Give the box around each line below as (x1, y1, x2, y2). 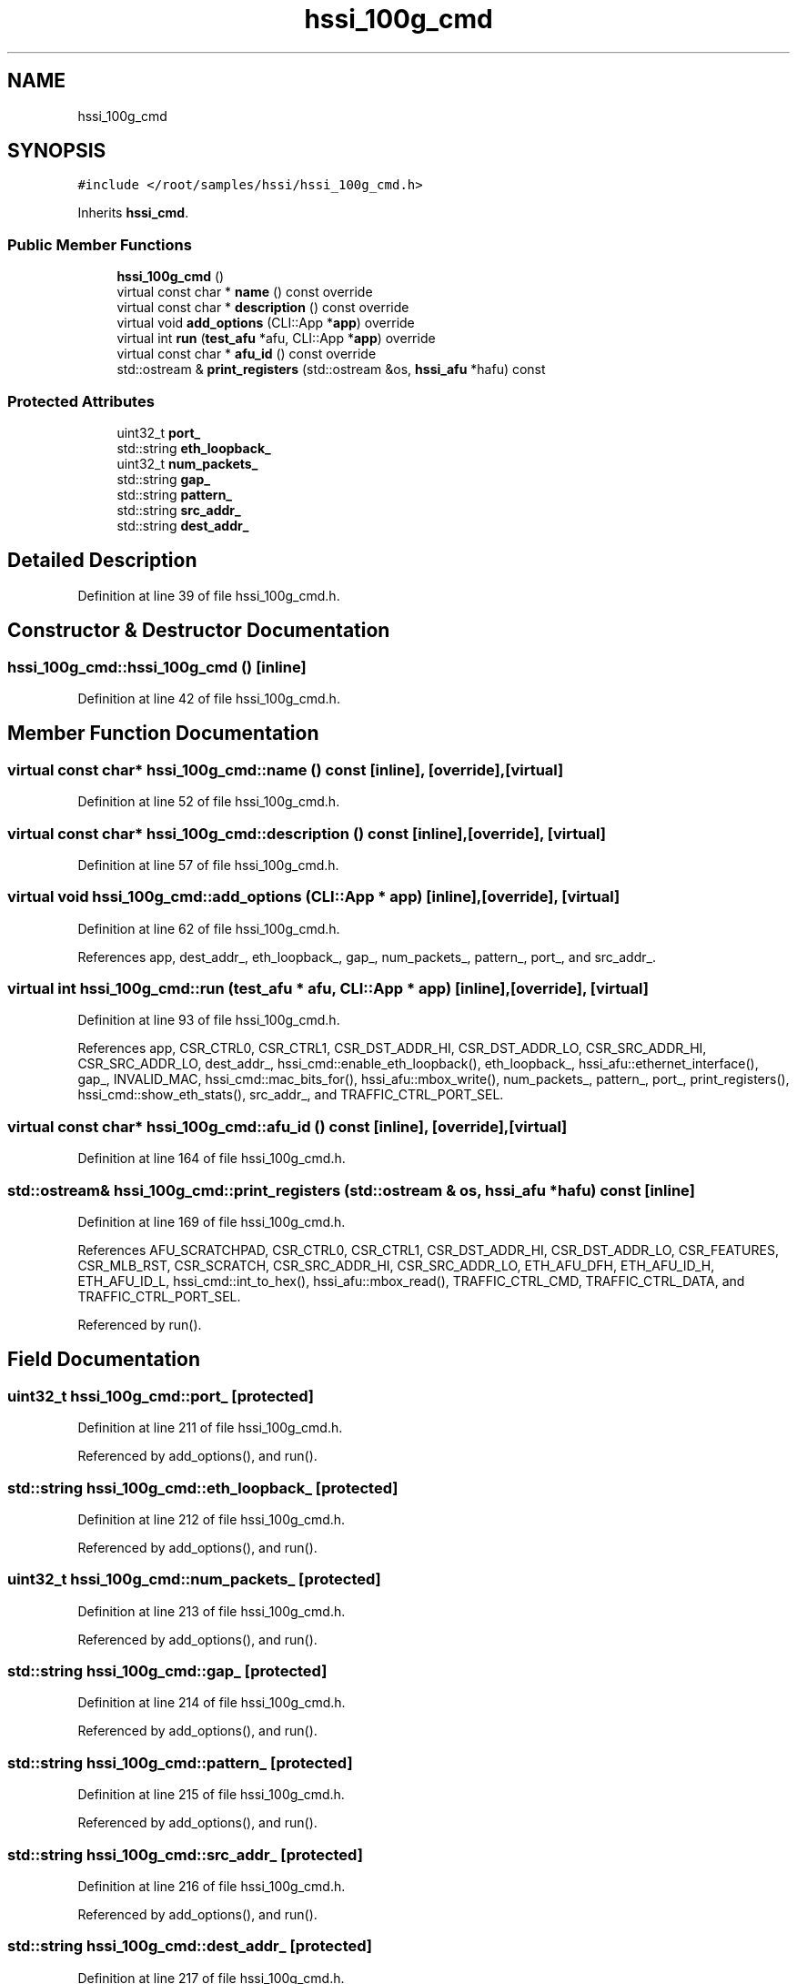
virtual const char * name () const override (116, 284, 373, 300)
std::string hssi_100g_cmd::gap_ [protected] (7, 1662, 328, 1681)
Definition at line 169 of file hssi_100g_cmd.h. (77, 1213, 346, 1230)
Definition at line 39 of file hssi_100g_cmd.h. (77, 587, 340, 603)
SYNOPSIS (7, 139, 106, 163)
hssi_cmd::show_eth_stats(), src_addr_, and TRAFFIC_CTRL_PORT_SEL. (77, 1087, 504, 1103)
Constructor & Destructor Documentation (7, 619, 390, 643)
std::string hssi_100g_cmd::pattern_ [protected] (7, 1753, 353, 1772)
